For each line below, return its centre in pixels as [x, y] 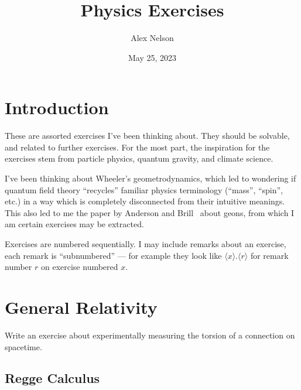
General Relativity [81, 307]
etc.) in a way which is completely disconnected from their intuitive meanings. [145, 201]
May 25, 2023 [152, 57]
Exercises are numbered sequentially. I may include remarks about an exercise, [146, 244]
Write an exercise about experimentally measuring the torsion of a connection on [150, 335]
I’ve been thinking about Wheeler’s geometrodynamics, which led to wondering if [150, 178]
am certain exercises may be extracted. [74, 224]
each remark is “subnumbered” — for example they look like [113, 255]
